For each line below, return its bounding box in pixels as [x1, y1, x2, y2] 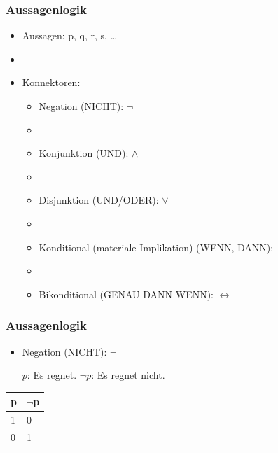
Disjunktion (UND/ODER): [39, 193, 159, 207]
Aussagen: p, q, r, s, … [22, 28, 118, 43]
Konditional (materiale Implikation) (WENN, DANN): [39, 239, 274, 254]
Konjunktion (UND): [39, 146, 129, 160]
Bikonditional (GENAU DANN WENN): [39, 286, 214, 301]
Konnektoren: [22, 75, 81, 90]
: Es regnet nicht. [91, 368, 165, 382]
